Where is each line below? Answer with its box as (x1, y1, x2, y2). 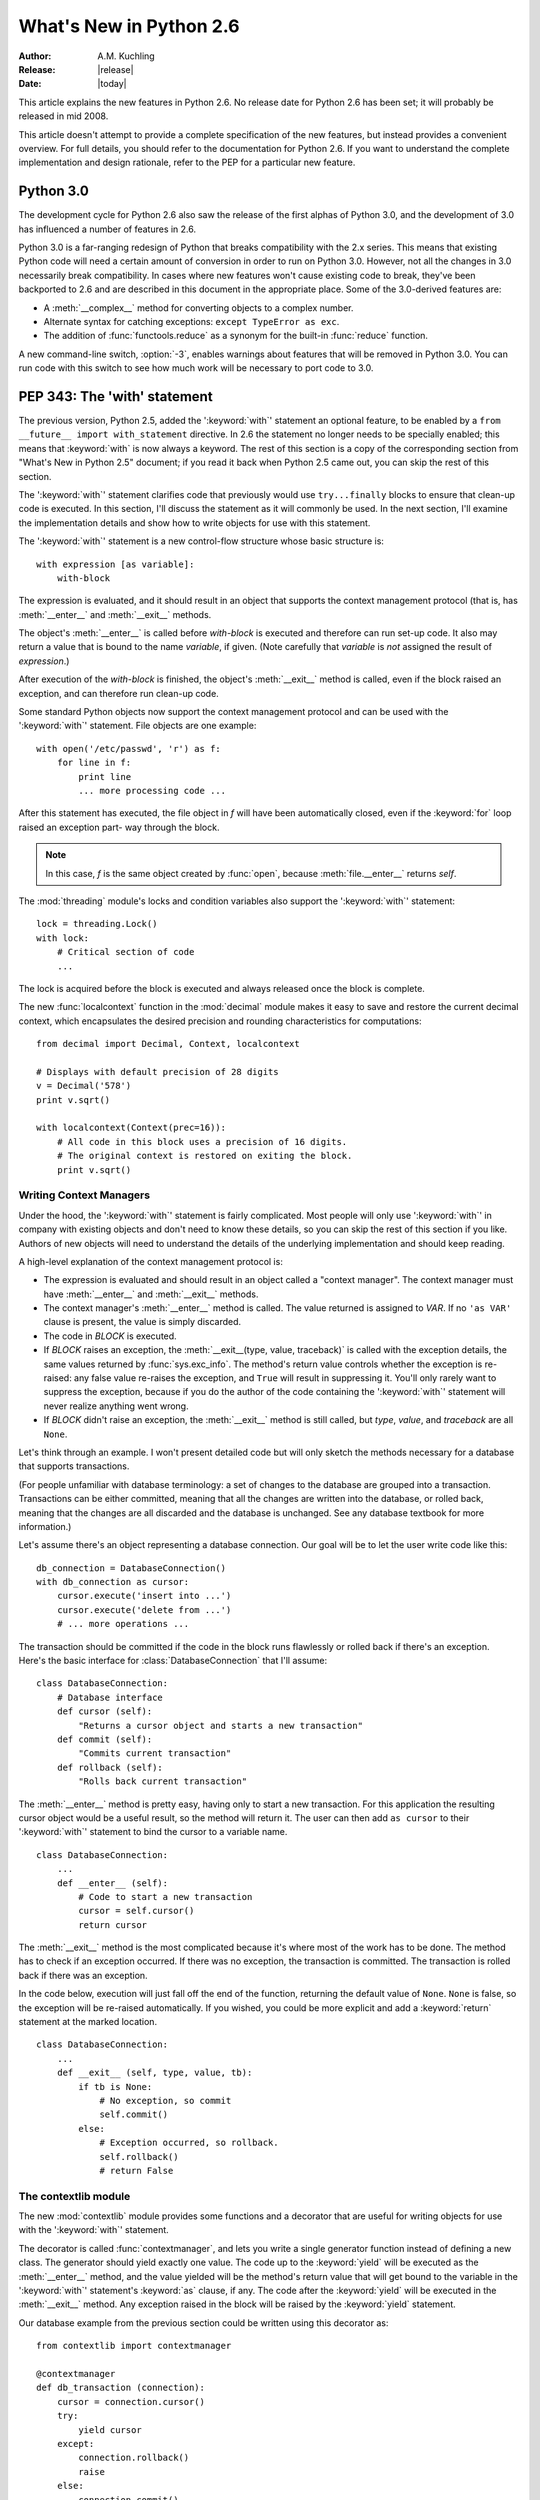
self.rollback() (99, 2151, 179, 2162)
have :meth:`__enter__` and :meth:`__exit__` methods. (43, 1288, 259, 1300)
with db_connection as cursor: (36, 1576, 190, 1588)
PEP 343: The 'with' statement (18, 388, 214, 405)
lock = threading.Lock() (36, 918, 158, 930)
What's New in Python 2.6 (18, 15, 240, 37)
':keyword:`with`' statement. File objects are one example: (18, 720, 257, 732)
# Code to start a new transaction (78, 1891, 253, 1902)
